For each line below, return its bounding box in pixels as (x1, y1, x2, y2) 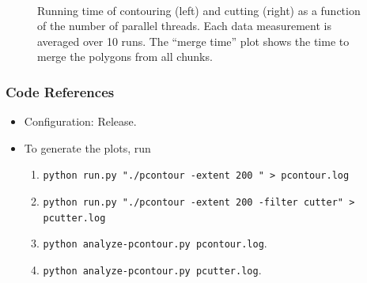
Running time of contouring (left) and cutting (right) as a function (37, 2, 361, 18)
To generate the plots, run (24, 139, 151, 156)
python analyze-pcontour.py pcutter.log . (43, 262, 262, 277)
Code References (6, 81, 115, 101)
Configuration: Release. (24, 113, 137, 130)
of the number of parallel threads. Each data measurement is (37, 17, 331, 34)
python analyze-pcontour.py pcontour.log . (43, 235, 267, 251)
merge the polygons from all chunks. (37, 48, 213, 65)
